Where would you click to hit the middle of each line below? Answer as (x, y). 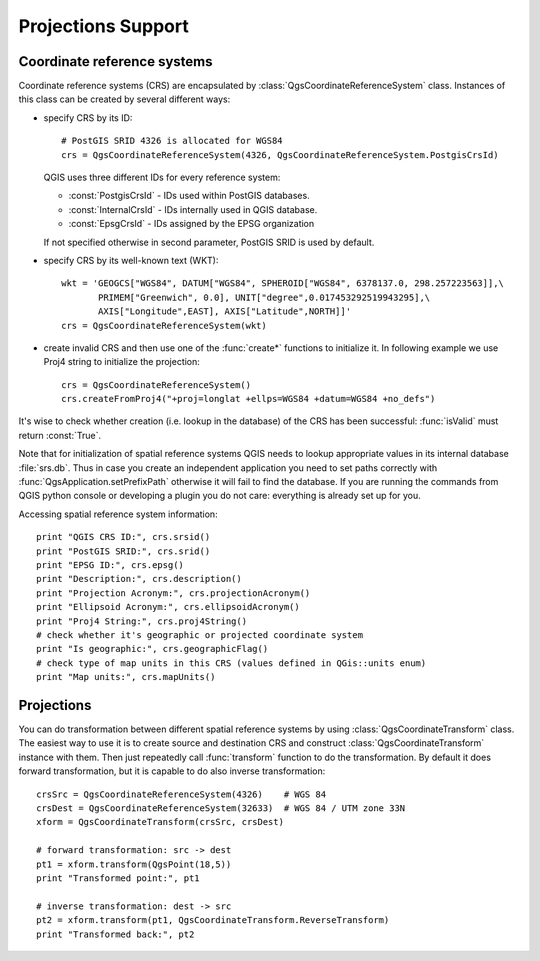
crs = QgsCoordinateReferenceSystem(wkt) (164, 325)
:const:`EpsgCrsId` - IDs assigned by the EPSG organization (191, 224)
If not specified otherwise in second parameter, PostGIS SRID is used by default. (209, 242)
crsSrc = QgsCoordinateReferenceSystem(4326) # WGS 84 (181, 794)
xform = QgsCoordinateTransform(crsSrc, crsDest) (160, 822)
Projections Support (103, 26)
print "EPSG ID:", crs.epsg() (110, 565)
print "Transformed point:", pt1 (118, 878)
